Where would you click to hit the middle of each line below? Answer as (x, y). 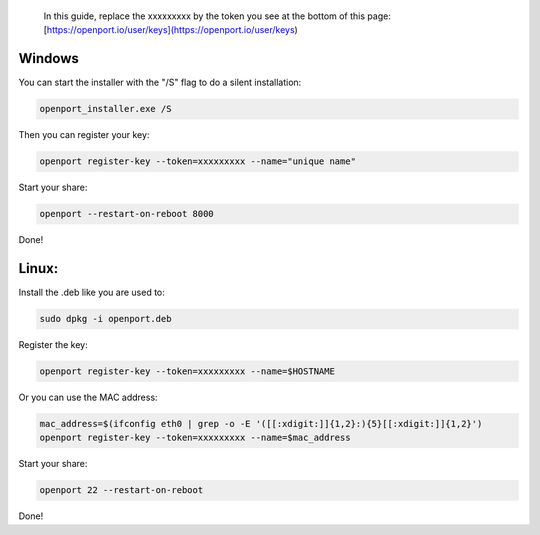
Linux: (38, 268)
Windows (48, 58)
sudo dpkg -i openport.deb (105, 319)
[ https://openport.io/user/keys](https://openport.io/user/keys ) (171, 30)
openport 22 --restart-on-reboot (121, 490)
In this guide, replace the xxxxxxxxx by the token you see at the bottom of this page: (217, 16)
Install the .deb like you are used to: (91, 292)
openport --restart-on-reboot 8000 (126, 214)
